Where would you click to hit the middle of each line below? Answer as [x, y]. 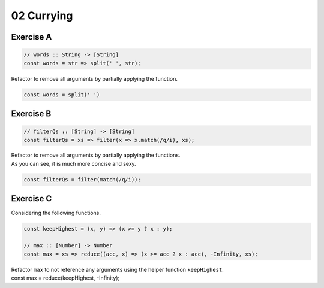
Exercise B [31, 113]
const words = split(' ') [62, 95]
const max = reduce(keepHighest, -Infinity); [65, 278]
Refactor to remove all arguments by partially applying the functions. [96, 155]
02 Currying [42, 16]
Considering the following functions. [56, 213]
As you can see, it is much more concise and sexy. [73, 163]
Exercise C [31, 198]
